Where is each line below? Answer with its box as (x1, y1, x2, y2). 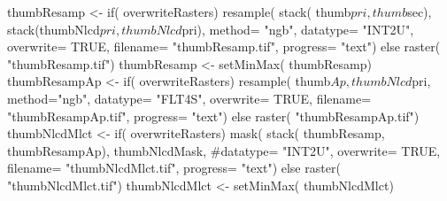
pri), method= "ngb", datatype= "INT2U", (181, 19, 414, 38)
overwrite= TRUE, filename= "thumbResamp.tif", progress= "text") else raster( (7, 37, 441, 56)
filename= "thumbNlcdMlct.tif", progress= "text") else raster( (7, 158, 341, 177)
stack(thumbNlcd (7, 19, 100, 38)
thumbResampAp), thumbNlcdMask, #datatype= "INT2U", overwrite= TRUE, (7, 141, 441, 159)
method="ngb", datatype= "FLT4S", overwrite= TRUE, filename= (7, 89, 372, 107)
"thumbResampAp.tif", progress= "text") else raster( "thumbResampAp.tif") (7, 106, 420, 125)
